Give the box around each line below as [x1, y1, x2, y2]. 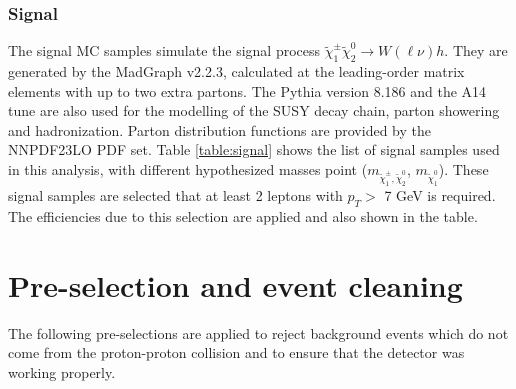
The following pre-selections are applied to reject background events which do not [8, 322, 509, 343]
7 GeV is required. [384, 185, 496, 206]
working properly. [8, 361, 116, 382]
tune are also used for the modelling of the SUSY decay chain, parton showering [8, 100, 500, 121]
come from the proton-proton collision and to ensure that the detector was [8, 342, 465, 363]
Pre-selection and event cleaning [8, 264, 463, 305]
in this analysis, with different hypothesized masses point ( [8, 158, 368, 179]
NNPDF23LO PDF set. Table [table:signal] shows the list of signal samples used [8, 139, 500, 160]
